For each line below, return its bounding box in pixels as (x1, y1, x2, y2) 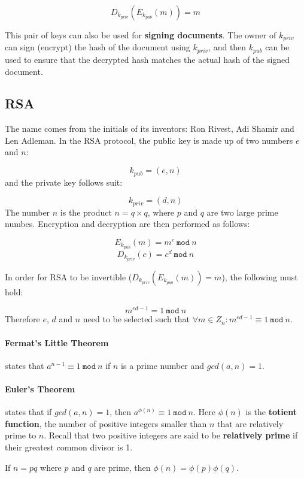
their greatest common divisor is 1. (5, 441, 133, 453)
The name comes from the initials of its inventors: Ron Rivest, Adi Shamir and (5, 122, 294, 135)
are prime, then (94, 461, 151, 473)
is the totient (245, 406, 297, 418)
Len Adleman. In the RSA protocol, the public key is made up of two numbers (5, 134, 293, 146)
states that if (5, 406, 52, 418)
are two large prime (206, 205, 278, 218)
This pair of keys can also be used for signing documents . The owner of (5, 29, 276, 41)
